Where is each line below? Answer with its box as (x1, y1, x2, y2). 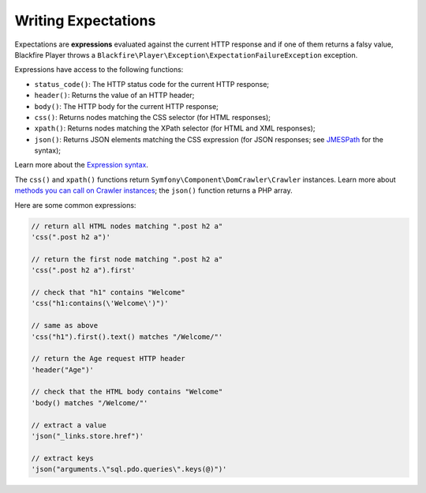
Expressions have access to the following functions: (14, 65, 184, 74)
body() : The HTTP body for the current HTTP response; (34, 101, 219, 111)
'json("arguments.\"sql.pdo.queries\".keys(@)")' (31, 465, 227, 474)
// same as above (31, 321, 99, 330)
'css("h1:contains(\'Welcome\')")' (31, 299, 169, 308)
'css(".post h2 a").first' (31, 265, 136, 275)
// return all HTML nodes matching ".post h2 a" (31, 221, 223, 231)
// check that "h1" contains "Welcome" (31, 288, 185, 296)
